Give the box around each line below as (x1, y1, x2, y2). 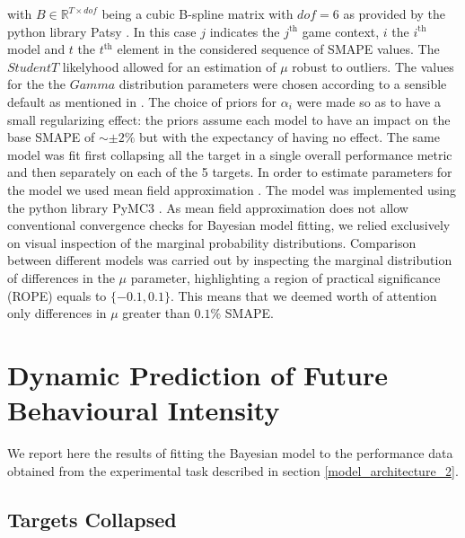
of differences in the (7, 268, 115, 287)
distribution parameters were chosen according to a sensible (118, 75, 447, 93)
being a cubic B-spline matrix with (101, 4, 294, 22)
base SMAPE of (7, 128, 95, 146)
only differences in (7, 304, 107, 322)
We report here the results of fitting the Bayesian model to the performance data (7, 444, 453, 462)
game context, (302, 22, 380, 40)
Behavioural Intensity (7, 392, 280, 428)
